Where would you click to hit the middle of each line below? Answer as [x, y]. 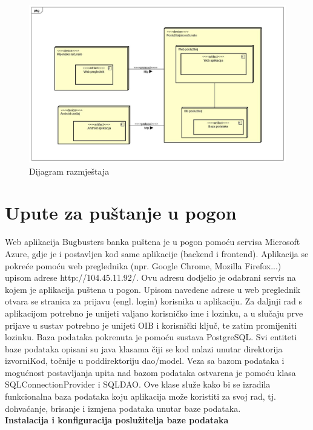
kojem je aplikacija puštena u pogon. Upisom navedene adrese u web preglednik [153, 289]
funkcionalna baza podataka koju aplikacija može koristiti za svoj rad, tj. [140, 396]
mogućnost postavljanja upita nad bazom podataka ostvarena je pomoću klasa [150, 372]
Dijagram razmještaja [69, 171]
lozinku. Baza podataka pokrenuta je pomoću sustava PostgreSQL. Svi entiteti [151, 337]
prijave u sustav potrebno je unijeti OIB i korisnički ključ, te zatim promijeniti [151, 325]
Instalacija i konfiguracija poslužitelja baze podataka [117, 420]
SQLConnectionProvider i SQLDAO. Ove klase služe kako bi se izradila [138, 384]
